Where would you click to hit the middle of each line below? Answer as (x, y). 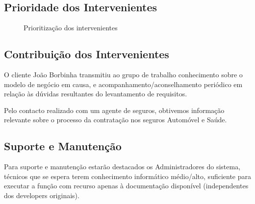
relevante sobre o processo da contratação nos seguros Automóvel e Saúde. (115, 120)
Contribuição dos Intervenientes (87, 54)
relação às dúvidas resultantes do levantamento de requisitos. (96, 94)
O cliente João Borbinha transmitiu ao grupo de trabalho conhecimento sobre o (123, 74)
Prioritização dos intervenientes (71, 28)
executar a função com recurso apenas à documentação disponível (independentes (126, 186)
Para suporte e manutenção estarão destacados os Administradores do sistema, (122, 167)
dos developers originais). (42, 195)
